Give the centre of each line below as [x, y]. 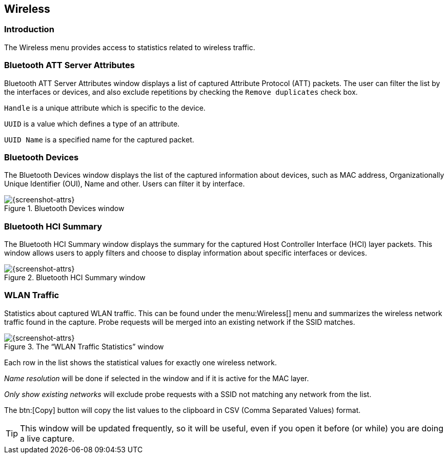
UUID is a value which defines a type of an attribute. [92, 123]
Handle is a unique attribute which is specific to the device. [105, 108]
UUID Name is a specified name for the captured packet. [99, 139]
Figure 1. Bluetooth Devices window [64, 209]
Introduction [29, 29]
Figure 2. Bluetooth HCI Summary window [75, 278]
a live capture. [47, 438]
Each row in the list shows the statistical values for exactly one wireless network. [140, 362]
